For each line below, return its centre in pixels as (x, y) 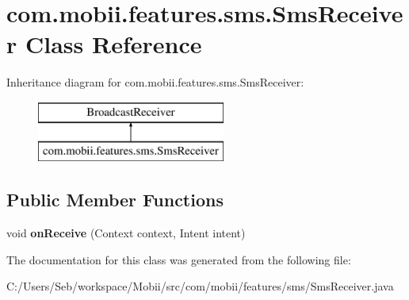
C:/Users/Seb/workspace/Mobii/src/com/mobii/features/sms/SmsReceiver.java (200, 286)
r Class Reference (104, 44)
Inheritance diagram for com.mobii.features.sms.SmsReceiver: (155, 82)
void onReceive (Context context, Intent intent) (126, 233)
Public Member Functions (115, 200)
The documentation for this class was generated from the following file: (179, 259)
